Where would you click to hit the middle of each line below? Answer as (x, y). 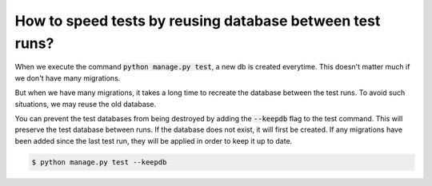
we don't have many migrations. (68, 78)
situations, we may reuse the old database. (85, 104)
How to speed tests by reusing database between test (198, 21)
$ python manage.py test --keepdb (99, 162)
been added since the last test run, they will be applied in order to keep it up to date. (154, 140)
